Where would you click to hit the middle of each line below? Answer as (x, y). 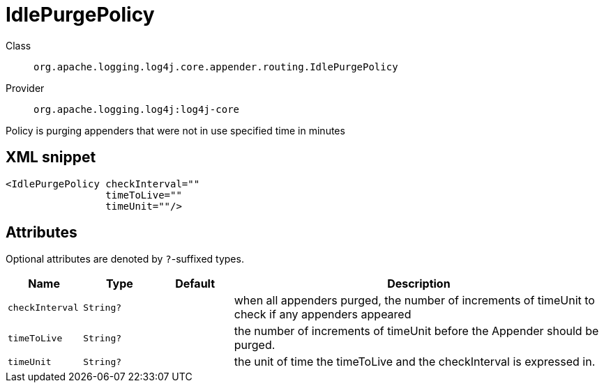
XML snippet (51, 157)
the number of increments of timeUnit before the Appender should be (416, 331)
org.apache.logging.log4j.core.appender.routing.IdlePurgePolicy (216, 67)
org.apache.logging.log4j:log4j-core (137, 109)
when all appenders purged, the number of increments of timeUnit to (414, 301)
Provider (25, 88)
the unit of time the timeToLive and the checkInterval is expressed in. (415, 362)
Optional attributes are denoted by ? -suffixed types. (125, 259)
